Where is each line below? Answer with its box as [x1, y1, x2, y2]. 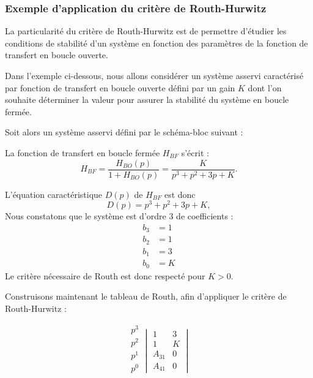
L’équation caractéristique [5, 187, 103, 200]
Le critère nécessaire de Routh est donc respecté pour [5, 269, 205, 282]
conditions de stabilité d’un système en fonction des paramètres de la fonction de [5, 36, 308, 49]
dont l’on [248, 81, 282, 94]
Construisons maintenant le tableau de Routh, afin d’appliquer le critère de [5, 290, 287, 303]
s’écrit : [181, 146, 209, 159]
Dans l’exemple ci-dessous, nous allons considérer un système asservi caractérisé [5, 69, 304, 81]
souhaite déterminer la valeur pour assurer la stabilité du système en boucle [5, 93, 289, 106]
